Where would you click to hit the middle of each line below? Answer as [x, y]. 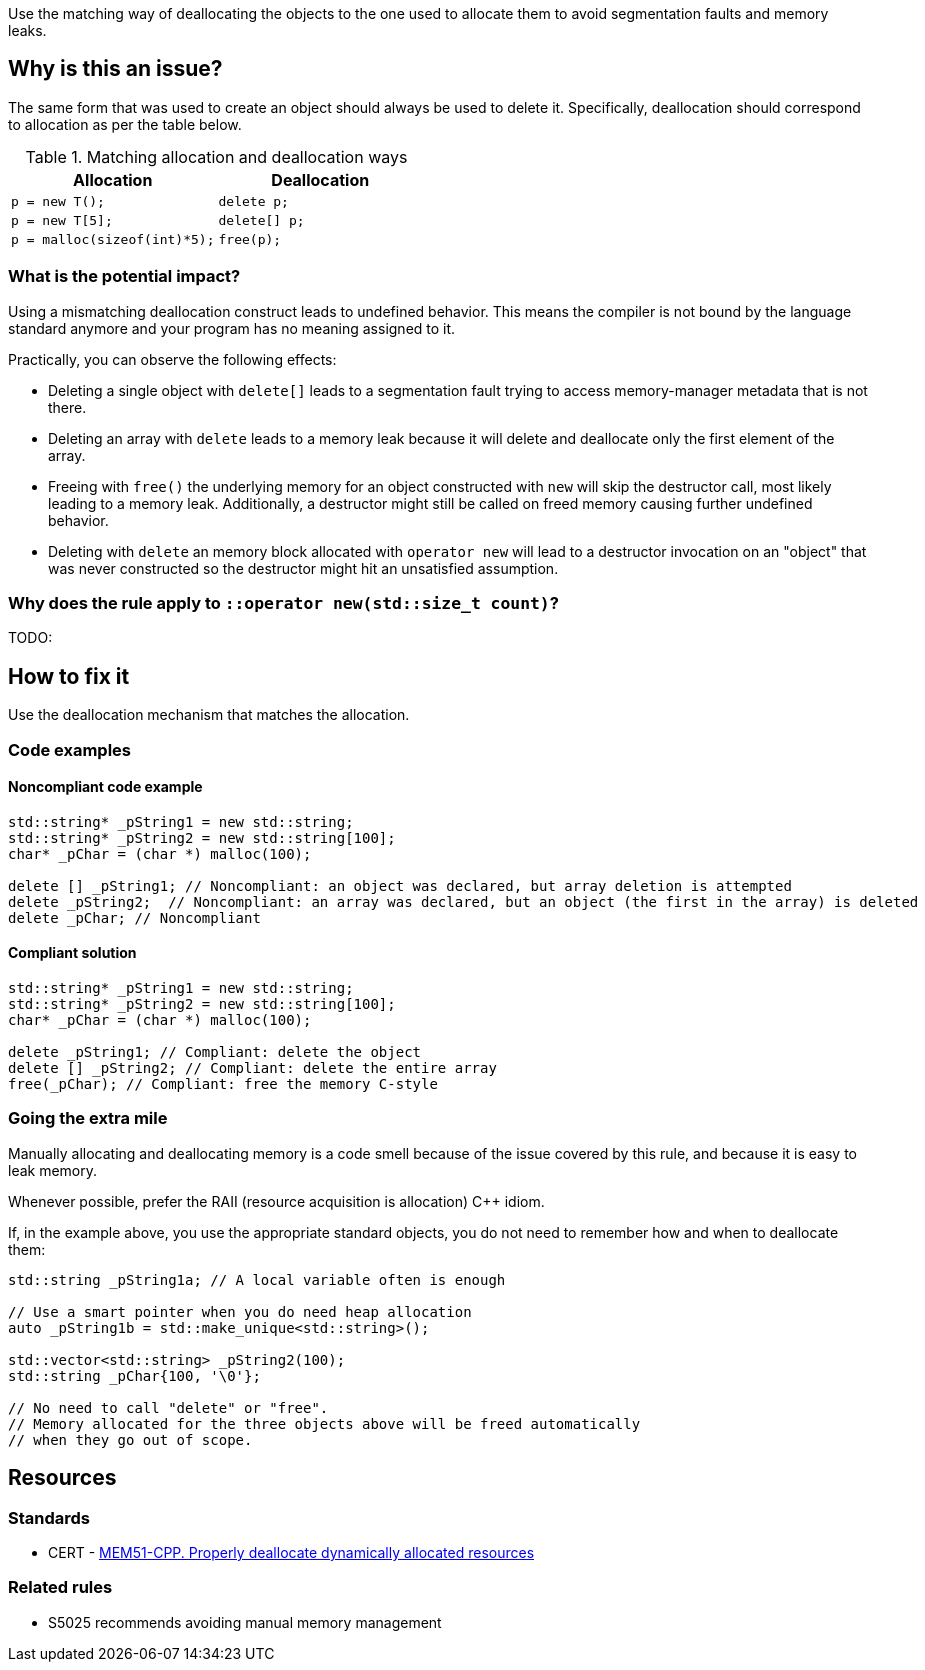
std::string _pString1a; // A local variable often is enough [257, 1279]
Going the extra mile [88, 1118]
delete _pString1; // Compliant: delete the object [215, 1052]
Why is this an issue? [115, 69]
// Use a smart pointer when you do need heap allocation [240, 1311]
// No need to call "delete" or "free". [168, 1407]
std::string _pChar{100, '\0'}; [134, 1375]
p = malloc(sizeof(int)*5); [113, 239]
